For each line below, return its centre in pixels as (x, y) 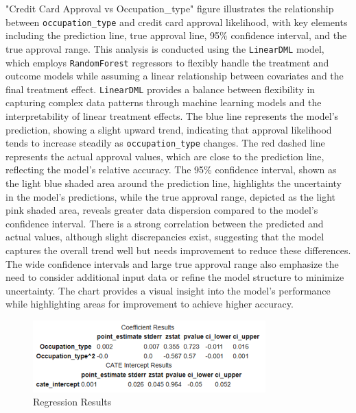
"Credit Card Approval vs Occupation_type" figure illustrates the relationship (170, 8)
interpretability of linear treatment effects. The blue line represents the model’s (172, 116)
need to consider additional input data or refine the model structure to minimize (175, 277)
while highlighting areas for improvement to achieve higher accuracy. (150, 304)
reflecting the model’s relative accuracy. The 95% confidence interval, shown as (171, 170)
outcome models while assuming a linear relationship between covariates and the (175, 76)
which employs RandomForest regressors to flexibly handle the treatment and (167, 62)
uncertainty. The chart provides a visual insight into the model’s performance (168, 290)
